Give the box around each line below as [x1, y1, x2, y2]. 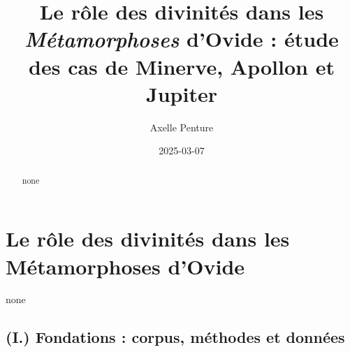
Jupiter [146, 79, 217, 108]
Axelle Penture [150, 119, 214, 134]
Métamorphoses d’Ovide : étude [24, 24, 339, 54]
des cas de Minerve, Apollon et [29, 52, 335, 80]
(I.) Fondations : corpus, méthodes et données [6, 326, 345, 348]
